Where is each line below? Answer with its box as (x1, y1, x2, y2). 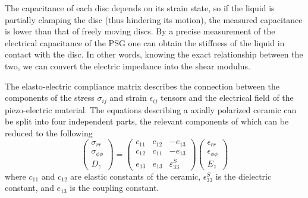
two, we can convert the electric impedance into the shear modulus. (5, 59, 250, 72)
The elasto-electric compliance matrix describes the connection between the (5, 79, 279, 92)
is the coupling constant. (70, 181, 159, 194)
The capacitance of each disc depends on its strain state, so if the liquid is (5, 2, 275, 14)
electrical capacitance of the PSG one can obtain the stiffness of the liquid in (5, 36, 285, 49)
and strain (109, 91, 147, 104)
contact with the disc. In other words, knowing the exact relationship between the (5, 48, 303, 60)
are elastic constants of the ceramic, (70, 170, 201, 182)
